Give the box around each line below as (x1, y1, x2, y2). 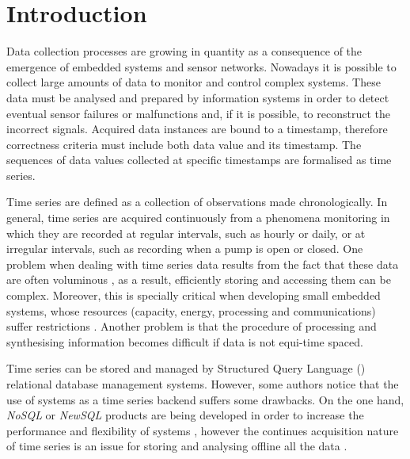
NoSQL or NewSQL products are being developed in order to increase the (6, 407, 364, 423)
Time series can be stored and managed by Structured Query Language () (6, 360, 366, 377)
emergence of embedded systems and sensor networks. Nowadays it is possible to (6, 58, 397, 75)
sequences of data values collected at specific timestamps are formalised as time (6, 151, 392, 168)
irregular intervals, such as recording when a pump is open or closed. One (6, 240, 363, 257)
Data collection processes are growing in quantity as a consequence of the (6, 43, 363, 59)
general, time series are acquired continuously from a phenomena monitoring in (6, 209, 390, 226)
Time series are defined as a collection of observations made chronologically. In (6, 193, 388, 210)
